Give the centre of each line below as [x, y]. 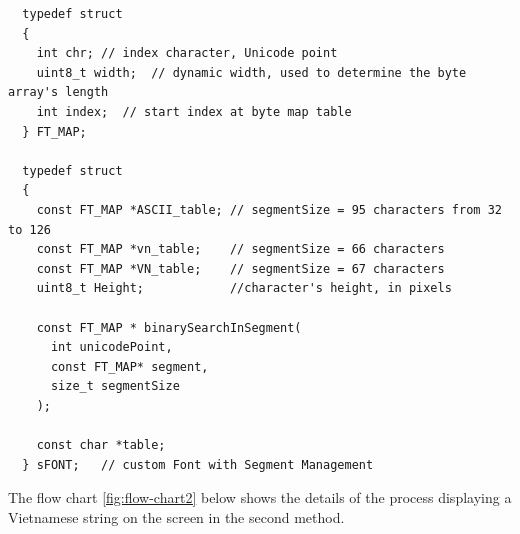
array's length [58, 92]
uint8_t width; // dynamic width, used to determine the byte [251, 72]
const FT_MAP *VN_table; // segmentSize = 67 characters [240, 268]
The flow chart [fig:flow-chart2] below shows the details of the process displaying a [260, 497]
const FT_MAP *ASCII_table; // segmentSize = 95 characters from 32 [269, 209]
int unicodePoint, [111, 347]
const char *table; [101, 445]
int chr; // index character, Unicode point [187, 53]
